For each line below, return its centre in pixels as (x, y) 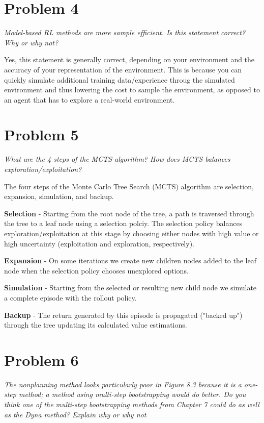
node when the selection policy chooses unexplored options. (96, 270)
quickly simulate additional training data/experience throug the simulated (120, 79)
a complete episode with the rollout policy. (70, 297)
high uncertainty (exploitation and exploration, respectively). (99, 243)
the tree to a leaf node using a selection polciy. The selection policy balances (123, 223)
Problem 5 (41, 134)
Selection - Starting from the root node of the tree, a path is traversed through (129, 213)
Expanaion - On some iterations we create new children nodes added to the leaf (130, 260)
